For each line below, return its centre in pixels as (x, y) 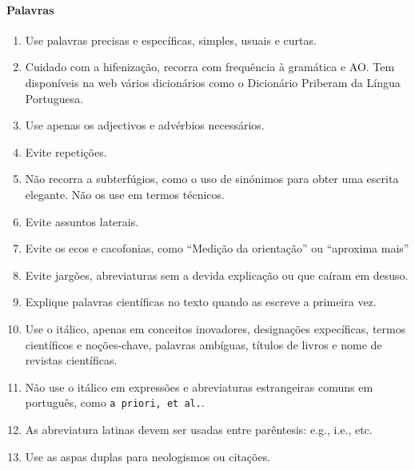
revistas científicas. (71, 360)
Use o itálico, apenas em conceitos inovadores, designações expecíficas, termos (215, 328)
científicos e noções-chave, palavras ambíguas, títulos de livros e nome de (204, 344)
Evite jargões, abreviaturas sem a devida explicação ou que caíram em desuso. (217, 275)
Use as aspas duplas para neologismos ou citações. (148, 456)
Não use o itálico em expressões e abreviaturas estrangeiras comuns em (199, 386)
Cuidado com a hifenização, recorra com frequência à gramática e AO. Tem (210, 67)
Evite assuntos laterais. (82, 221)
